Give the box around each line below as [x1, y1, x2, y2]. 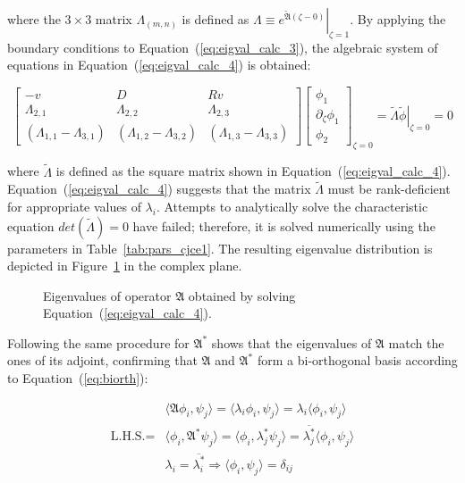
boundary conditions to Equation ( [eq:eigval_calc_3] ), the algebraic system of [7, 37, 438, 56]
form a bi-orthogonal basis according [257, 351, 458, 370]
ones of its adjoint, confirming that [7, 351, 198, 370]
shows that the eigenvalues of [211, 333, 372, 352]
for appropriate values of [7, 196, 141, 215]
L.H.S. [110, 430, 146, 444]
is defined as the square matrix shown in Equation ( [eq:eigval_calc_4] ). [55, 162, 451, 180]
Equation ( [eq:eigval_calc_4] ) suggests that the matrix [7, 179, 311, 198]
